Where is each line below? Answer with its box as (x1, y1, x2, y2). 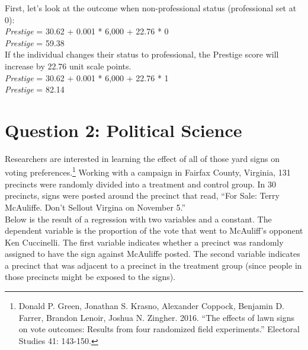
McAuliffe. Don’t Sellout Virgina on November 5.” (5, 201, 186, 213)
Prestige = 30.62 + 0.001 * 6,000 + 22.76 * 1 (5, 71, 169, 84)
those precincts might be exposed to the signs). (5, 271, 176, 283)
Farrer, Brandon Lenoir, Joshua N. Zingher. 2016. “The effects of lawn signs (18, 311, 295, 323)
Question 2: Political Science (5, 117, 242, 142)
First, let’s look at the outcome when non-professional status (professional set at (5, 2, 297, 14)
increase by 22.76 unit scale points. (5, 59, 131, 72)
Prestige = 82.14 (5, 83, 65, 96)
